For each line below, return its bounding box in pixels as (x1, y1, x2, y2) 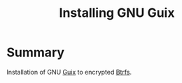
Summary (6, 44, 64, 60)
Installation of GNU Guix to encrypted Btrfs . (6, 68, 132, 76)
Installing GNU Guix (59, 5, 175, 21)
